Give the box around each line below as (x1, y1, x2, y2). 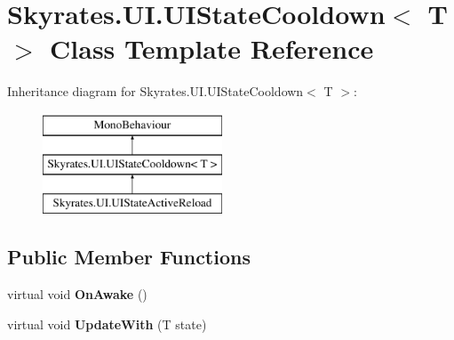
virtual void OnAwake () (7, 285, 147, 304)
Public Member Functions (7, 243, 251, 271)
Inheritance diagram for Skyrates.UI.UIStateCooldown (7, 82, 304, 101)
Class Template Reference (50, 30, 374, 67)
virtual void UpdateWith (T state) (7, 314, 207, 333)
